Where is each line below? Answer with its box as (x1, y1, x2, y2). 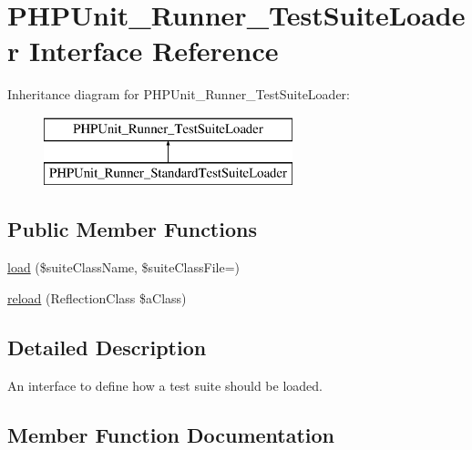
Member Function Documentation (7, 420, 335, 448)
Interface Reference (28, 32, 279, 69)
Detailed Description (7, 332, 207, 361)
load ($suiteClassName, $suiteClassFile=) (7, 258, 240, 277)
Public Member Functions (7, 215, 257, 243)
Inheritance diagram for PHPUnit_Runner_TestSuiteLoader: (7, 85, 350, 104)
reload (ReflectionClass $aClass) (7, 288, 187, 307)
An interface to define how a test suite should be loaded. (7, 375, 323, 394)
